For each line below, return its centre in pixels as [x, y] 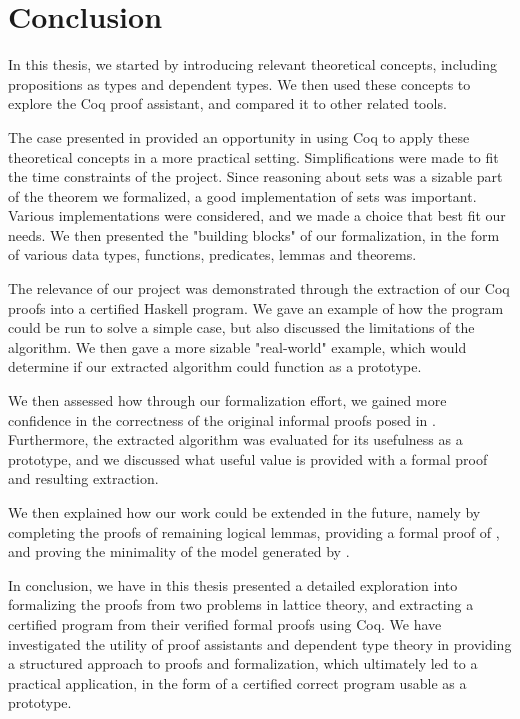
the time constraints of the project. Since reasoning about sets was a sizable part [255, 176]
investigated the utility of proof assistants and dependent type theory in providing [260, 643]
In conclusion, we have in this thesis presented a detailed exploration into [233, 584]
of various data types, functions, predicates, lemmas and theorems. [212, 254]
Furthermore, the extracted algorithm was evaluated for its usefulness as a [235, 439]
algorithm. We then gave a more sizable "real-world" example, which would [237, 346]
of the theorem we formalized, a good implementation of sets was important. [242, 195]
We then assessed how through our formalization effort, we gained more [227, 400]
